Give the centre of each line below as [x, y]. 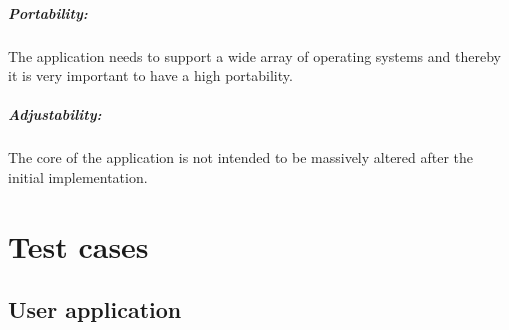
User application [95, 309]
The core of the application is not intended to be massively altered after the [241, 157]
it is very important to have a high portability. [150, 75]
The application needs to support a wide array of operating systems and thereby [254, 55]
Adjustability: [55, 114]
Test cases [78, 245]
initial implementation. [78, 176]
